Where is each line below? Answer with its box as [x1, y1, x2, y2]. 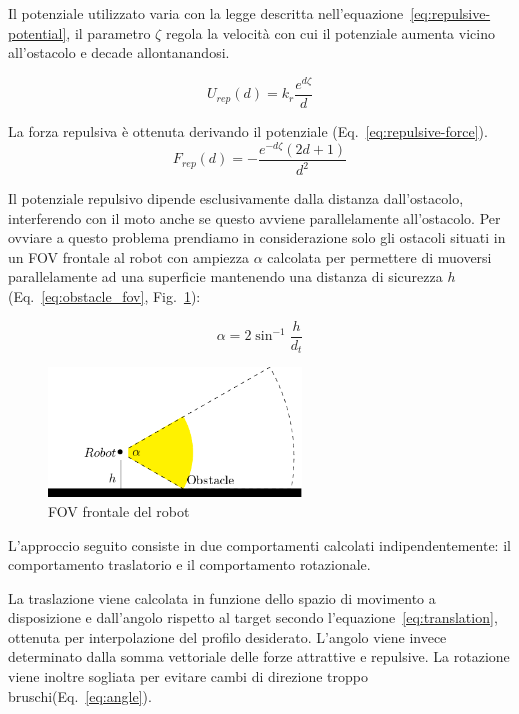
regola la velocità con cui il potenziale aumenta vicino [165, 22, 495, 43]
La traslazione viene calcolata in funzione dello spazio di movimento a [8, 587, 436, 608]
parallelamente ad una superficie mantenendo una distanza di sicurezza [8, 266, 443, 287]
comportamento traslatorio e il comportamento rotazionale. [8, 554, 371, 575]
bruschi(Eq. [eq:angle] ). [8, 685, 152, 706]
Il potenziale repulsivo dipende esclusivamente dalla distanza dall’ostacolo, [8, 188, 464, 208]
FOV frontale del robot [48, 500, 190, 521]
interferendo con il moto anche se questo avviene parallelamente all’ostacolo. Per [8, 207, 501, 228]
